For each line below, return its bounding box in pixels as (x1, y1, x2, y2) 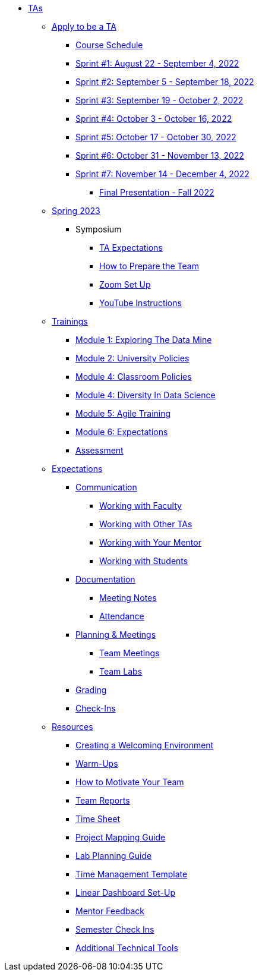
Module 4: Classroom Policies (75, 371, 192, 382)
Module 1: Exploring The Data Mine (75, 335, 212, 345)
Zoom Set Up (99, 279, 151, 289)
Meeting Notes (99, 593, 157, 603)
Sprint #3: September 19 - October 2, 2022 (75, 95, 244, 105)
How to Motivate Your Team (75, 777, 184, 787)
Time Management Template (75, 869, 188, 879)
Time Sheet (75, 814, 120, 824)
